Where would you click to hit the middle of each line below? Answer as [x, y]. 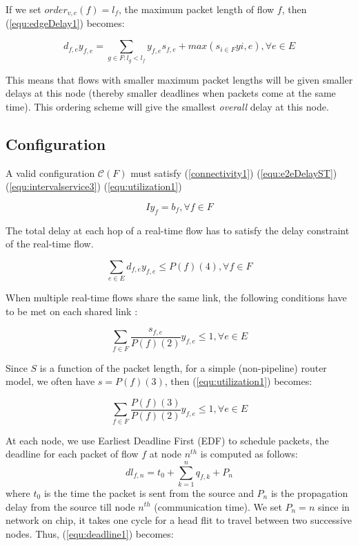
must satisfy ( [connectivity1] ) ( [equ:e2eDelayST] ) [234, 172]
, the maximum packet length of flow [197, 9]
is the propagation [309, 492]
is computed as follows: [249, 454]
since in [334, 506]
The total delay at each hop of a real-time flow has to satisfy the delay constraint [178, 230]
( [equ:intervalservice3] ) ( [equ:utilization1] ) [94, 186]
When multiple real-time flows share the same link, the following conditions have [176, 298]
